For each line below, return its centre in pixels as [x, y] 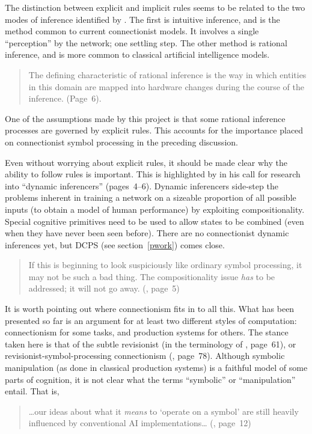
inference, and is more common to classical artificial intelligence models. [137, 54]
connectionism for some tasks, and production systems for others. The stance [147, 332]
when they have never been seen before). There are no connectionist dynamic [147, 233]
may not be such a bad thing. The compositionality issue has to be [152, 276]
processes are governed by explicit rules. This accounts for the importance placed [154, 130]
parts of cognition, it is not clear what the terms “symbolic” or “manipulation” [150, 379]
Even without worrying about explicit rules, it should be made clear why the [146, 162]
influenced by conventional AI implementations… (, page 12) [140, 423]
